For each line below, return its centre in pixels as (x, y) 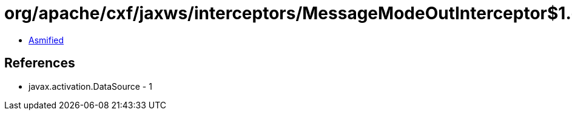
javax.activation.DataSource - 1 (90, 86)
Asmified (46, 40)
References (40, 63)
